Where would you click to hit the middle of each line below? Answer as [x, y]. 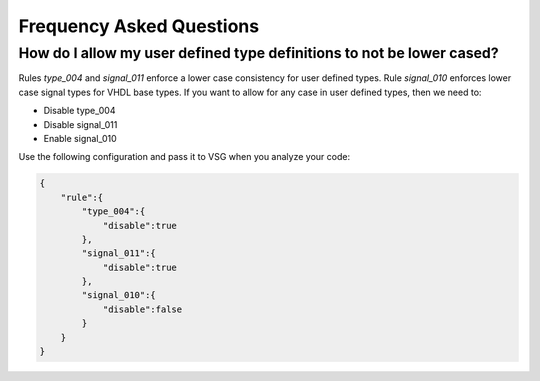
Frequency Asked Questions [139, 26]
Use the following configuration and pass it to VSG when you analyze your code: [184, 157]
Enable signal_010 [80, 138]
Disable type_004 [79, 111]
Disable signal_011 [80, 124]
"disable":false [142, 309]
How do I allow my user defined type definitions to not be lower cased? [258, 53]
